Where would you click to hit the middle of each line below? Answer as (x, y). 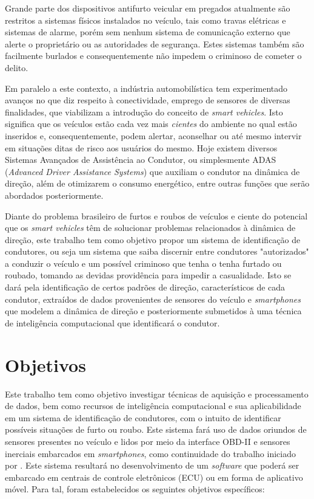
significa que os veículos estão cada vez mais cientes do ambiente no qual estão (151, 124)
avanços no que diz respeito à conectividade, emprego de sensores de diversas (148, 100)
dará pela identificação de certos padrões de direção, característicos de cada (145, 287)
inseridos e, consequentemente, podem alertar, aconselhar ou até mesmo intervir (153, 135)
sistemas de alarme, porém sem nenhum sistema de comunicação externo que (148, 32)
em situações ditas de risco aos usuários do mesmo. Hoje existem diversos (141, 147)
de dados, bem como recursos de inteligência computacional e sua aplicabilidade (153, 406)
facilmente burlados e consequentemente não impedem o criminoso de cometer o (153, 56)
